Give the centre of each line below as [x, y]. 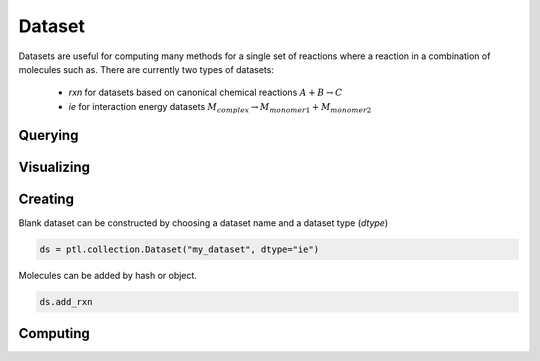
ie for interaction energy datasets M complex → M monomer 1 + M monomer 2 [220, 107]
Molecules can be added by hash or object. [107, 275]
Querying [48, 135]
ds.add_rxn [66, 301]
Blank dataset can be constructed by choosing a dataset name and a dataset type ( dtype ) [203, 222]
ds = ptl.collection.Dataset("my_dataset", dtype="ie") [179, 249]
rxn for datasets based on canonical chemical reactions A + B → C [205, 92]
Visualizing [54, 166]
